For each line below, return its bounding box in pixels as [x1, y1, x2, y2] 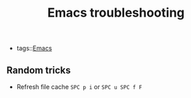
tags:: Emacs [16, 44, 53, 53]
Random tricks [6, 64, 71, 76]
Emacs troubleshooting [47, 5, 185, 21]
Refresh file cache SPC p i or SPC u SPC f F [16, 83, 142, 91]
